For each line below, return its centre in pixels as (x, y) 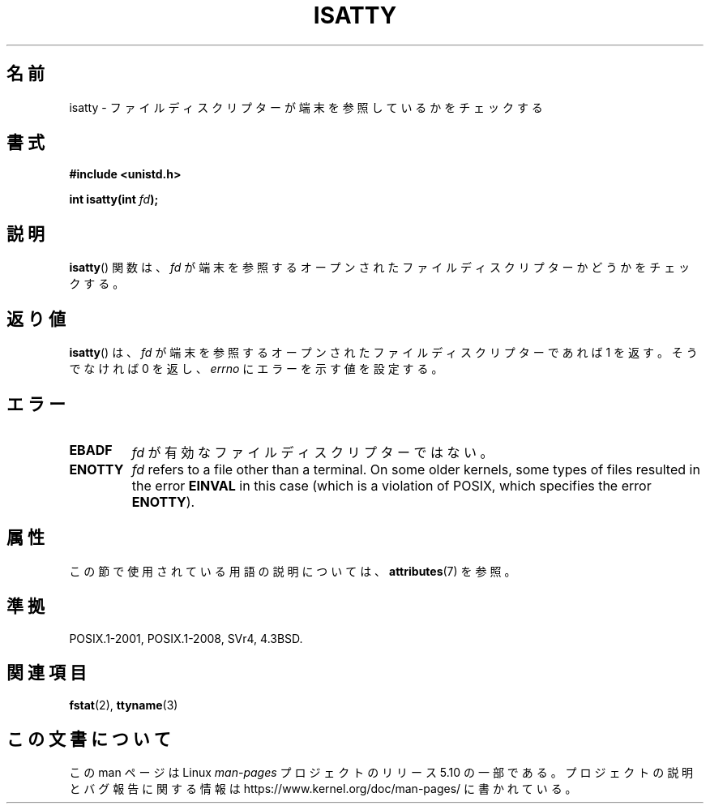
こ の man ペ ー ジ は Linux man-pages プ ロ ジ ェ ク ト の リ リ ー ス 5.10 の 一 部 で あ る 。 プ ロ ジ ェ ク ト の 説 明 (381, 773)
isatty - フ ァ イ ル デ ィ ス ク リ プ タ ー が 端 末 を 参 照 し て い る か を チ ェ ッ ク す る (306, 107)
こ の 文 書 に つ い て (89, 739)
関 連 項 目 (47, 673)
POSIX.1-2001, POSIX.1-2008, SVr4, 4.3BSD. (186, 638)
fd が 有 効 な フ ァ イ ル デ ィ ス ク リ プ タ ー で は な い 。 (312, 452)
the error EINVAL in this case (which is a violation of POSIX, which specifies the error (391, 485)
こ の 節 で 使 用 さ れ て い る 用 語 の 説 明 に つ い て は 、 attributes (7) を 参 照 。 (293, 571)
